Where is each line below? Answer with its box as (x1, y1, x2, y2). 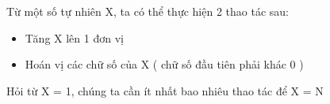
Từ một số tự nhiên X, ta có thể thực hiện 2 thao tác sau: (6, 3, 289, 19)
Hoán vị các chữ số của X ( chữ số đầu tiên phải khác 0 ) (25, 56, 304, 72)
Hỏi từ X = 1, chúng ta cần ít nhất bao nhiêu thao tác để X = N (6, 82, 324, 98)
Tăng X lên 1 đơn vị (25, 29, 124, 46)
